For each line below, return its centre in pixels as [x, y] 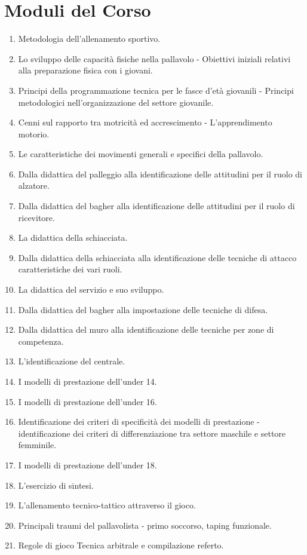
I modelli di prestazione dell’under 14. [88, 381]
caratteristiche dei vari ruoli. [70, 269]
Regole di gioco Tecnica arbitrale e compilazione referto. [121, 545]
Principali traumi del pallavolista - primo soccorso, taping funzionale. [145, 525]
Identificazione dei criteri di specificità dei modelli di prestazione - [139, 421]
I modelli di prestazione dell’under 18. [88, 464]
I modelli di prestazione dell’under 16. [88, 401]
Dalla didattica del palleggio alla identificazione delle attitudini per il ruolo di [160, 174]
